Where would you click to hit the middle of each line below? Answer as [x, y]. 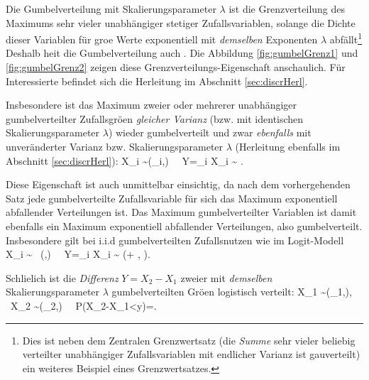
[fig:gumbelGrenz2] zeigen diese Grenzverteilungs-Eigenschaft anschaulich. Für [176, 67]
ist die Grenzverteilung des [287, 9]
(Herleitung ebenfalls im [288, 146]
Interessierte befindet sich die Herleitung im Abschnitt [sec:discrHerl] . [157, 81]
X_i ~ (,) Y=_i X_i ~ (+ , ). [78, 254]
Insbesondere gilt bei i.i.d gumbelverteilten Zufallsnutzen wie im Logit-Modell [175, 240]
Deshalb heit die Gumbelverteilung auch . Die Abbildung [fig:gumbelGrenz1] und [182, 53]
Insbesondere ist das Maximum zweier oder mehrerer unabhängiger [152, 105]
